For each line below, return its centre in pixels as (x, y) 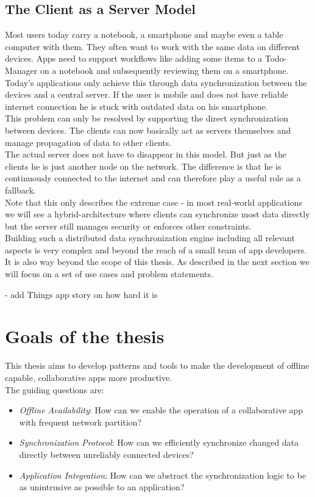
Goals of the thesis (85, 336)
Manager (21, 70)
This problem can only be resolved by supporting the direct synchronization (147, 118)
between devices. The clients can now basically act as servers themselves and (148, 130)
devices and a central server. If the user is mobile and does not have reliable (147, 94)
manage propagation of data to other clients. (88, 142)
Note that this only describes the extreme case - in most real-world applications (154, 202)
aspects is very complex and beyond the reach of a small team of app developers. (156, 249)
